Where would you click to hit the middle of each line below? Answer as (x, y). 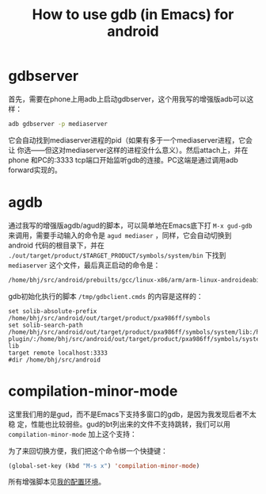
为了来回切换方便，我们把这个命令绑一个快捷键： (88, 450)
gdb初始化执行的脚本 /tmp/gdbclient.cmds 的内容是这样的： (106, 296)
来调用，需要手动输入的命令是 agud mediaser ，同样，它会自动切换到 (120, 235)
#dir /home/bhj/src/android (55, 360)
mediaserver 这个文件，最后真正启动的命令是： (84, 265)
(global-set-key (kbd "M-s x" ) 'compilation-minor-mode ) (104, 465)
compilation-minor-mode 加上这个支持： (72, 434)
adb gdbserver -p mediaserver (58, 124)
